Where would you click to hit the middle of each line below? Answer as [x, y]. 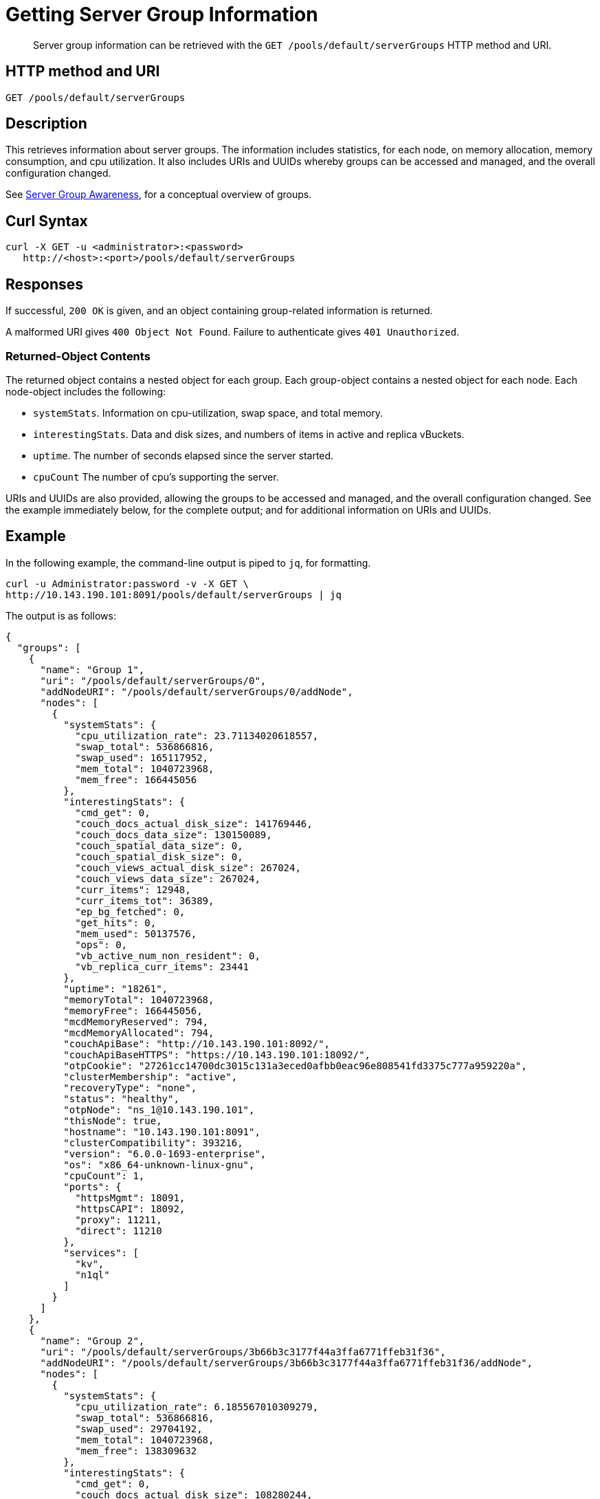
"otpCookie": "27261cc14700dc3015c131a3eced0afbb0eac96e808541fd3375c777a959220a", [295, 1065]
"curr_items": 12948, [133, 889]
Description [46, 124]
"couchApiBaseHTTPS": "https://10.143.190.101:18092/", [217, 1054]
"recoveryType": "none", [130, 1087]
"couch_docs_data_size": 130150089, [174, 834]
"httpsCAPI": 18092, [130, 1208]
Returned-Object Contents [78, 356]
